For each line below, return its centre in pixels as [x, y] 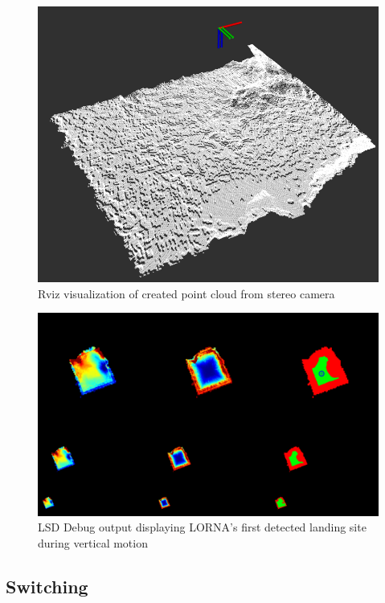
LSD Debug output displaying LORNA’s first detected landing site [202, 527]
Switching [47, 586]
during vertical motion [93, 542]
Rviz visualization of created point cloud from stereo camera [186, 293]
